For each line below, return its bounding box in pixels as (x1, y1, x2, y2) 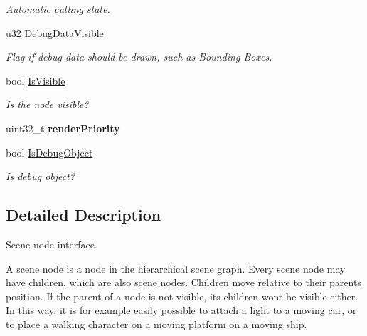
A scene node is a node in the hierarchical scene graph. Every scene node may (6, 261, 346, 275)
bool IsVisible (6, 73, 65, 88)
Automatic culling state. (6, 1, 110, 16)
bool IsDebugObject (6, 145, 93, 159)
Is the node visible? (6, 97, 89, 112)
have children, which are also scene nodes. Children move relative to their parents (6, 275, 361, 290)
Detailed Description (6, 204, 161, 226)
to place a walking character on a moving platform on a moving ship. (6, 316, 307, 331)
